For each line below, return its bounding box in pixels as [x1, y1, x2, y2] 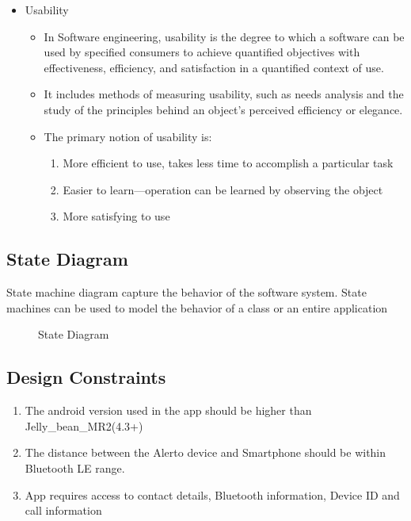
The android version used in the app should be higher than [25, 402, 312, 419]
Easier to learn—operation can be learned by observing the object [63, 181, 383, 197]
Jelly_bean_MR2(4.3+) [25, 417, 143, 434]
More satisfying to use [63, 208, 170, 224]
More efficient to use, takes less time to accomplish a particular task [63, 155, 394, 171]
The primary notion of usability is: [44, 128, 212, 144]
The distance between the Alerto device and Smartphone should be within [25, 444, 386, 461]
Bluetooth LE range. [25, 459, 125, 476]
